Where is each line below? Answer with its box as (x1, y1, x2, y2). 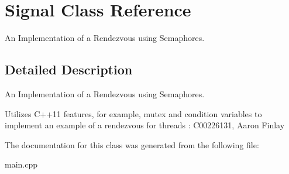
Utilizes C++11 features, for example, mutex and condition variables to (5, 107, 262, 120)
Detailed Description (5, 60, 133, 79)
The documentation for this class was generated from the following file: (5, 138, 259, 151)
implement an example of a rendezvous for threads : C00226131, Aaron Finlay (5, 119, 285, 131)
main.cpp (5, 158, 38, 170)
